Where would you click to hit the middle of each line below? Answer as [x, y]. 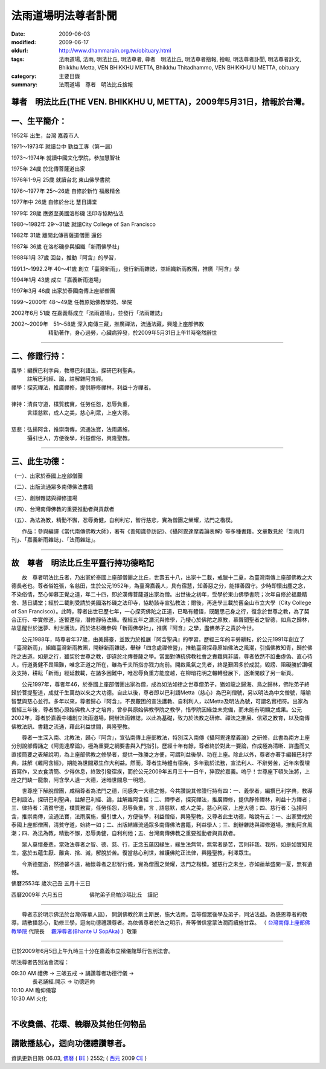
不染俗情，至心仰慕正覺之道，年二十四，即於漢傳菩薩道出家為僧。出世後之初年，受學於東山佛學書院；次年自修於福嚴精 [159, 594]
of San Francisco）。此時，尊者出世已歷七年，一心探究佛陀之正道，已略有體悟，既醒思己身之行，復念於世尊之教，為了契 [160, 611]
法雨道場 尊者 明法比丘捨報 [96, 84]
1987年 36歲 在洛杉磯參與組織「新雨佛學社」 [67, 246]
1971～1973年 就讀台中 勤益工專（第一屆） [63, 147]
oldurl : [20, 51]
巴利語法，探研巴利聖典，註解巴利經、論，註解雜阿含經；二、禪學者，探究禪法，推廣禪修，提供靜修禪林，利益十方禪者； [162, 799]
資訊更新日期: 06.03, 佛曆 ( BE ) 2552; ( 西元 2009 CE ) [79, 1058]
